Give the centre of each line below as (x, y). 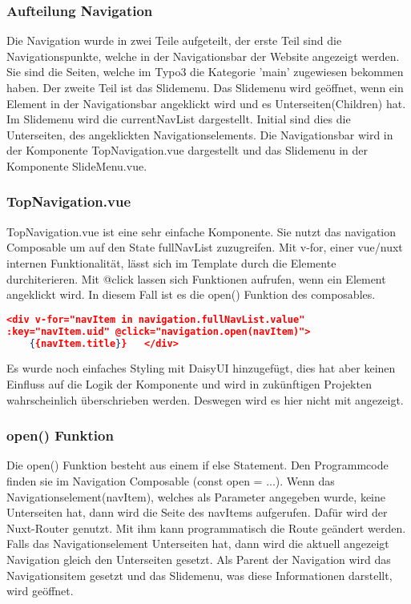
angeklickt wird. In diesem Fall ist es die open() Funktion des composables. (191, 294)
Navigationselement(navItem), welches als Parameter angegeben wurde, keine (196, 496)
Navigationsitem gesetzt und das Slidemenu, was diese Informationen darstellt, (199, 575)
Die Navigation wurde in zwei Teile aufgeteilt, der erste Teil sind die (174, 40)
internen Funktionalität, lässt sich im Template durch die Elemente (171, 262)
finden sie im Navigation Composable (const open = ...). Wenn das (171, 480)
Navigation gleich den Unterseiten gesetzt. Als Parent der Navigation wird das (199, 559)
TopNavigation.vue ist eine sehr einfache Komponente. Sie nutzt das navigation (201, 231)
